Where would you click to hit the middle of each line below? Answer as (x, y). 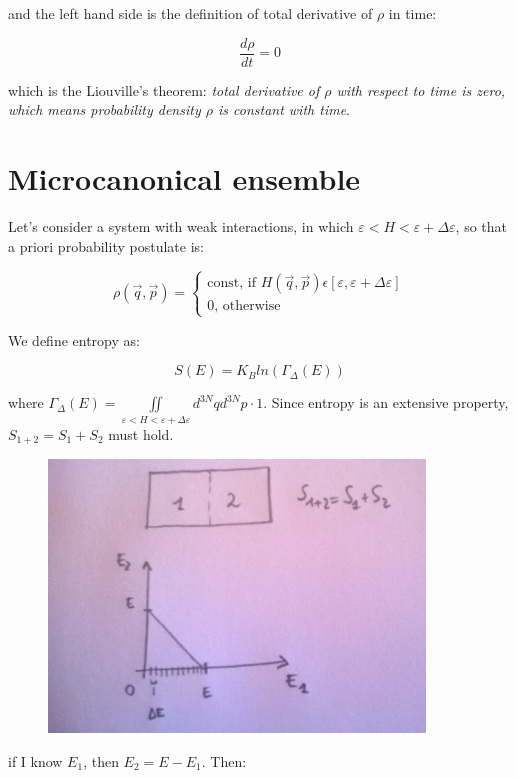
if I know (35, 760)
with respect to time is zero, (421, 89)
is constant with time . (283, 109)
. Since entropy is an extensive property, (386, 402)
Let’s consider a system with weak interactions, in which (181, 225)
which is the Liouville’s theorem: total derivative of (164, 89)
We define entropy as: (74, 339)
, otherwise (247, 306)
